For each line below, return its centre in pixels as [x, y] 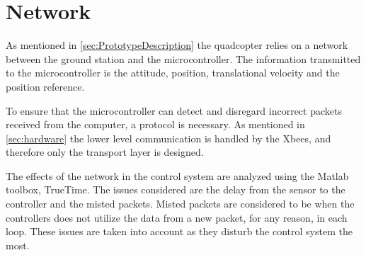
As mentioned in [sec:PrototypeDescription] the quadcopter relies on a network [177, 45]
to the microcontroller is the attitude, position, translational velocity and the [173, 73]
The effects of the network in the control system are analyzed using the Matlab [177, 175]
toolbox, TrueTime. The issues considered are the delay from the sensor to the [176, 189]
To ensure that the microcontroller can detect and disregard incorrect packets [174, 110]
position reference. [45, 86]
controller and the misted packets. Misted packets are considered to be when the [180, 204]
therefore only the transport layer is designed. [105, 152]
